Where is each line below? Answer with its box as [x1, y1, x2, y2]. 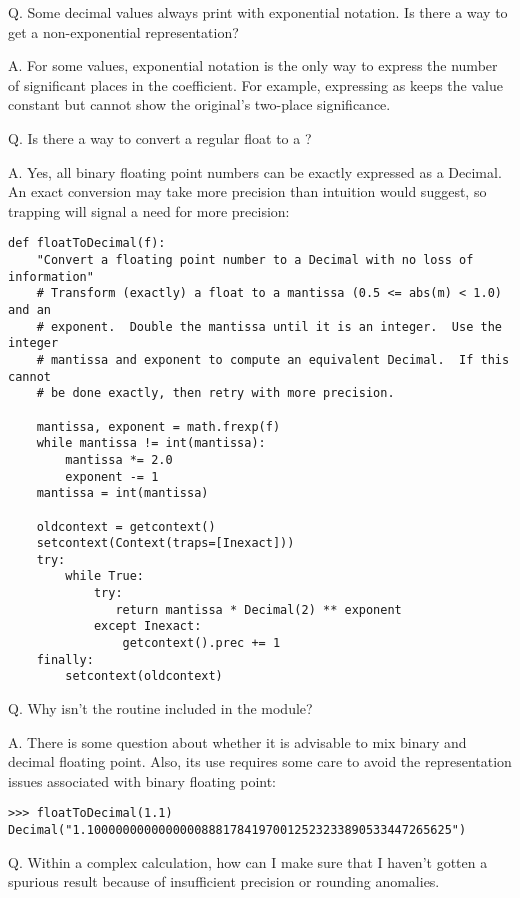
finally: [36, 652, 94, 667]
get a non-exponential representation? [8, 21, 239, 42]
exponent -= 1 [65, 469, 159, 484]
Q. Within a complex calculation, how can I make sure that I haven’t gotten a [8, 851, 488, 872]
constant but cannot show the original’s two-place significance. [8, 94, 391, 115]
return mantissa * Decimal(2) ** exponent [115, 602, 402, 617]
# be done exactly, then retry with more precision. [36, 386, 395, 401]
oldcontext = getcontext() [36, 519, 216, 534]
